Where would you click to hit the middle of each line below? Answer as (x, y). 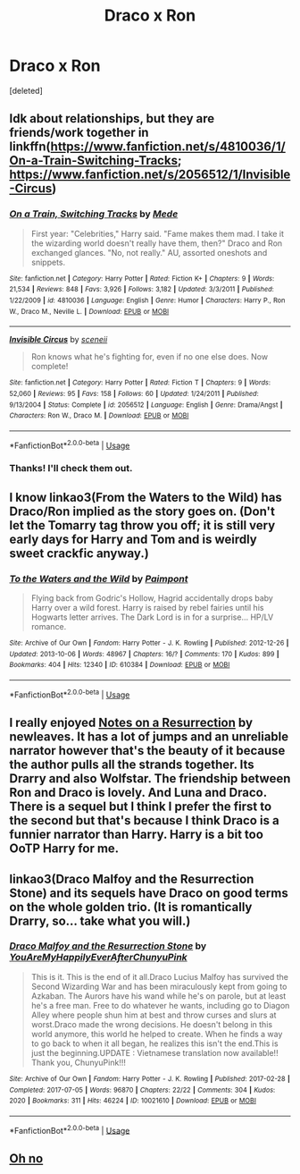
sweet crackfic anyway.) (79, 553)
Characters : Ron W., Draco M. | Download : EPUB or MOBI (99, 416)
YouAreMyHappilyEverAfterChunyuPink (98, 958)
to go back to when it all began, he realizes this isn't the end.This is (154, 1043)
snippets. (48, 262)
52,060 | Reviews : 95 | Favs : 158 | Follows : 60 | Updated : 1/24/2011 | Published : (134, 393)
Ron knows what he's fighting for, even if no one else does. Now (150, 357)
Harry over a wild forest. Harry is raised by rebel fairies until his (147, 608)
